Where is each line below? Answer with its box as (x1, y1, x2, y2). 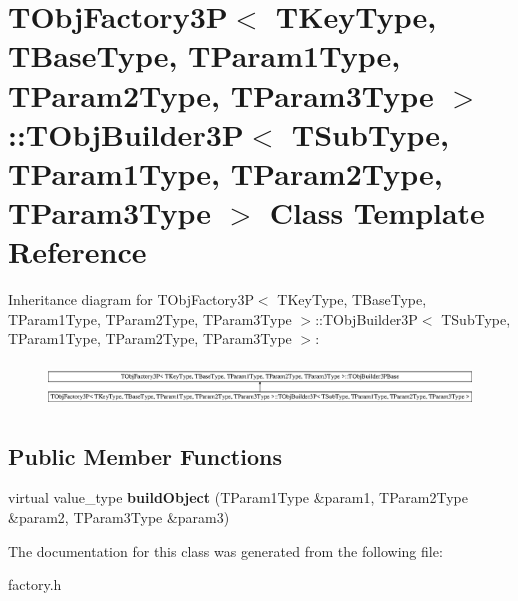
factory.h (8, 574, 62, 595)
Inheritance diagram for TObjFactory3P (8, 289, 254, 310)
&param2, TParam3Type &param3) (8, 506, 230, 527)
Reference (8, 231, 147, 272)
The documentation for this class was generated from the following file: (8, 540, 443, 561)
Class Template (269, 192, 485, 233)
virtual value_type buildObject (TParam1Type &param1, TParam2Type (8, 487, 468, 508)
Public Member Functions (8, 440, 282, 471)
